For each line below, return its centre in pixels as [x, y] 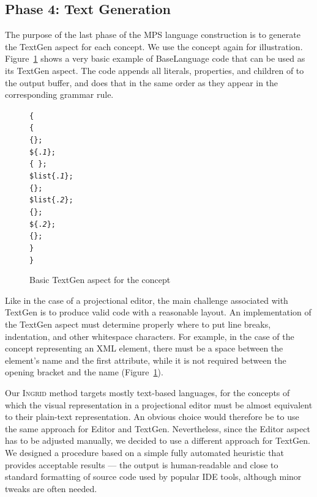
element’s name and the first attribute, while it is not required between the [146, 360]
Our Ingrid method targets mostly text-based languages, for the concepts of [147, 393]
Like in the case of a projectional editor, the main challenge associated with [147, 300]
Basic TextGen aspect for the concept [100, 280]
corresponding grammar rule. [59, 94]
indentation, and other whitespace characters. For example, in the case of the [150, 336]
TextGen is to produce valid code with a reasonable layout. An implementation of [158, 312]
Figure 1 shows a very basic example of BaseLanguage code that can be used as [155, 58]
